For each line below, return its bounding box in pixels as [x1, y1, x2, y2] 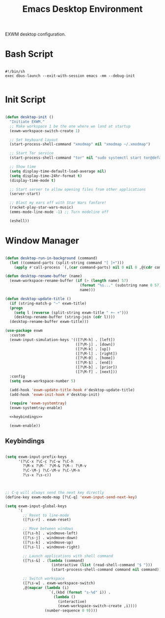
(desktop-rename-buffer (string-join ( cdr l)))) [14, 314, 115, 320]
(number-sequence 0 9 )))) [44, 608, 98, 613]
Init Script [5, 94, 46, 105]
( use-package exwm [5, 328, 43, 333]
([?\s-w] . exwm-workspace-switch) [23, 581, 96, 586]
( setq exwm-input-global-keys [5, 504, 67, 509]
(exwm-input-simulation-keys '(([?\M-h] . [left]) [9, 337, 115, 342]
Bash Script [5, 48, 54, 60]
